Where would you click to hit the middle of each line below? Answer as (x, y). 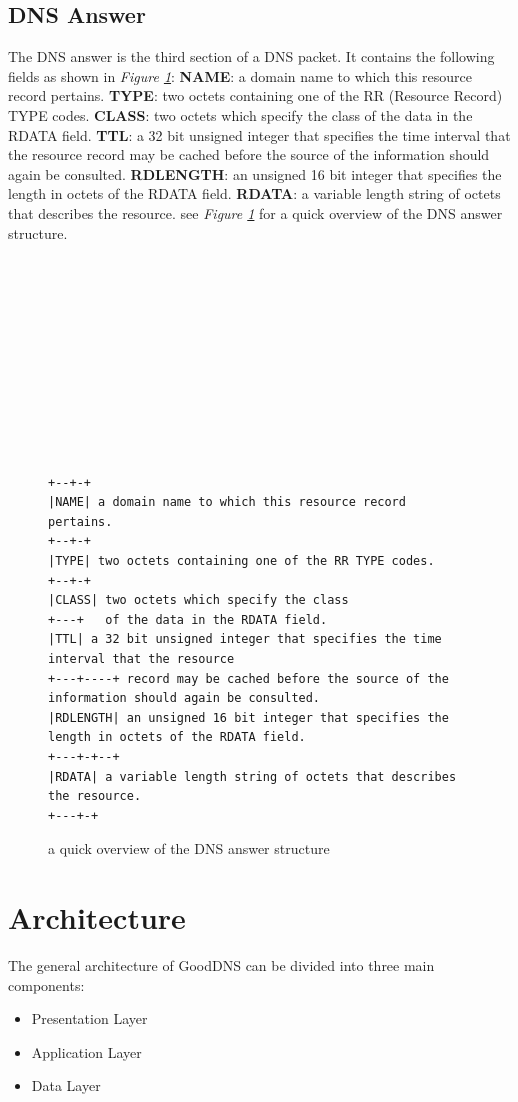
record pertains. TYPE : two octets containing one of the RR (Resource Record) (255, 95)
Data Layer (66, 1085)
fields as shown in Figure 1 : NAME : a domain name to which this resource (240, 75)
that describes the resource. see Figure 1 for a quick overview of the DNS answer (255, 212)
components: (46, 984)
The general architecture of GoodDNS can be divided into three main (221, 965)
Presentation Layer (89, 1018)
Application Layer (86, 1051)
